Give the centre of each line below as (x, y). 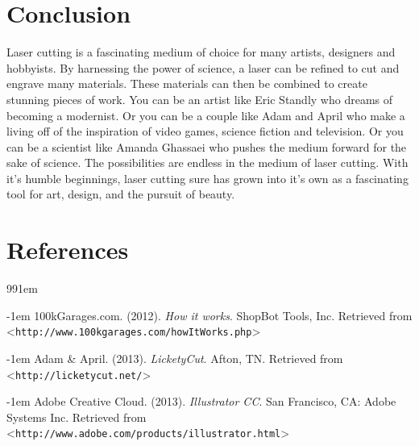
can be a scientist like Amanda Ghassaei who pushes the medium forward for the (207, 146)
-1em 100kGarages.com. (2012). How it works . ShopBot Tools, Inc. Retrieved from (209, 315)
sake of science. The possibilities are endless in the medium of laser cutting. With (207, 163)
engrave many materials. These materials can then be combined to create (187, 83)
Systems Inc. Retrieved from (77, 417)
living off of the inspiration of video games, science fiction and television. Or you (205, 131)
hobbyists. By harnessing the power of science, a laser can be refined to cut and (203, 67)
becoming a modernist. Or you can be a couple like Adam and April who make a (206, 115)
